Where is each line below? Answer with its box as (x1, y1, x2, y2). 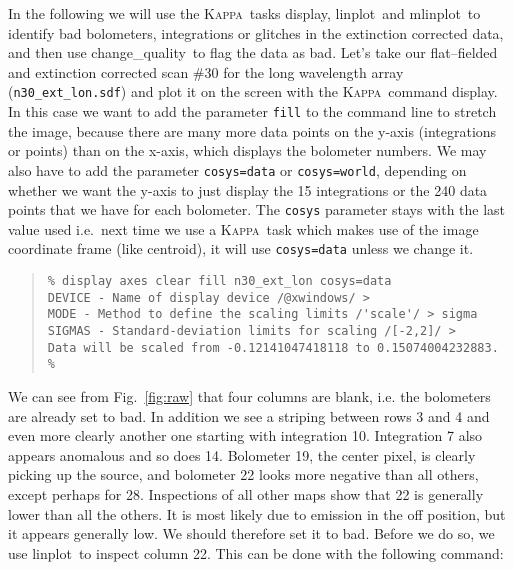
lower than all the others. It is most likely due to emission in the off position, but (8, 503, 506, 524)
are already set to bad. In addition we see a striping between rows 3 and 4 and (8, 405, 490, 426)
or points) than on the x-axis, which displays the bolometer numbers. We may (8, 140, 487, 161)
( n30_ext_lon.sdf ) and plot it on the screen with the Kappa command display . (8, 81, 498, 102)
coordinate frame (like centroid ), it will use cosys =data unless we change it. (8, 238, 474, 259)
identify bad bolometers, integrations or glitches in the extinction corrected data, (8, 22, 504, 43)
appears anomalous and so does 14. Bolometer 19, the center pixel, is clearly (8, 444, 476, 465)
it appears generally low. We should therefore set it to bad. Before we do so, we (8, 523, 495, 544)
